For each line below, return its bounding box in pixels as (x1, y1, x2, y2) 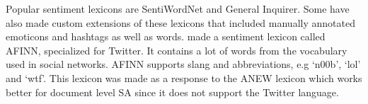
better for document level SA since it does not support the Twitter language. (6, 84, 339, 99)
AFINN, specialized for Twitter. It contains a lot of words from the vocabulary (6, 42, 347, 57)
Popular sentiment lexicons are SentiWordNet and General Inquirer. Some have (6, 1, 350, 16)
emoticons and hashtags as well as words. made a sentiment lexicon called (6, 29, 326, 44)
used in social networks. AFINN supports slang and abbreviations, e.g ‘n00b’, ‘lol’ (6, 57, 361, 71)
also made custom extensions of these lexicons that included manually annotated (6, 15, 355, 30)
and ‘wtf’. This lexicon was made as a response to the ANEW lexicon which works (6, 70, 362, 85)
